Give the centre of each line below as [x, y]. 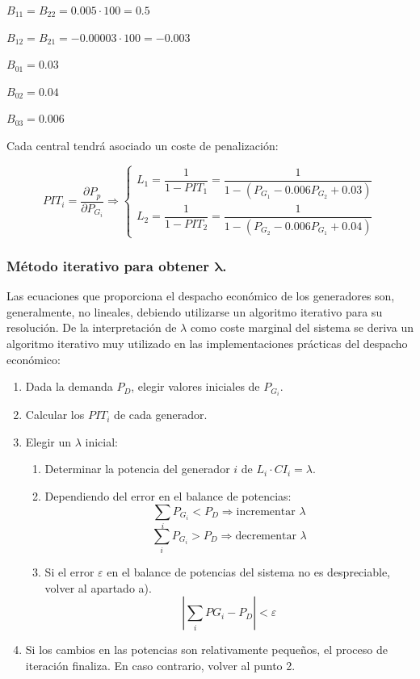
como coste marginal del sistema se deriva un [302, 327]
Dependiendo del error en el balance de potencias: [168, 495]
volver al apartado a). [98, 587]
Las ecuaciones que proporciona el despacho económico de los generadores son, [201, 296]
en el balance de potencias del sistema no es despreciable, [248, 572]
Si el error [69, 572]
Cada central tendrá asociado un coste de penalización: [143, 145]
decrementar [266, 536]
